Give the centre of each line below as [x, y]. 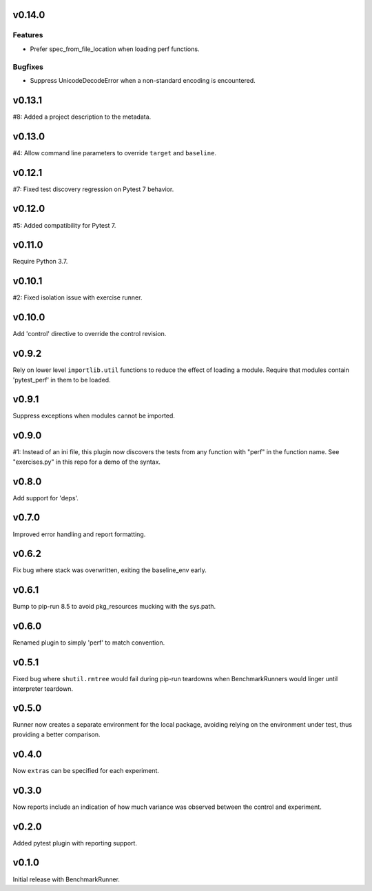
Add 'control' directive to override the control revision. [90, 334]
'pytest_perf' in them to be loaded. [62, 380]
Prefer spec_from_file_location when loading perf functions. [115, 49]
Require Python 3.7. [40, 262]
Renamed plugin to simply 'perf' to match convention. [89, 643]
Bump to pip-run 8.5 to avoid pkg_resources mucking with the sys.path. [114, 607]
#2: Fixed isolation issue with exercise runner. [77, 297]
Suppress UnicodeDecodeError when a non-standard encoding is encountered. [143, 80]
